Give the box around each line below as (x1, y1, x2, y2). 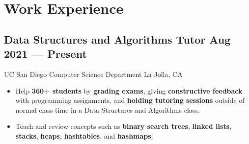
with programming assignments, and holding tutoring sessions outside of (15, 95, 245, 105)
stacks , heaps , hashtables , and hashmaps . (15, 130, 153, 141)
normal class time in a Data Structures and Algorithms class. (15, 104, 200, 115)
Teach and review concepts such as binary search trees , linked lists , (15, 121, 231, 131)
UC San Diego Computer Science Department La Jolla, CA (4, 69, 183, 79)
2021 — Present (4, 46, 87, 61)
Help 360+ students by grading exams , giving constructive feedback (15, 85, 243, 96)
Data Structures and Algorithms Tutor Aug (4, 31, 231, 47)
